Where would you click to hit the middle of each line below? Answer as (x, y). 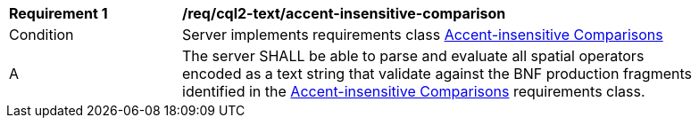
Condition (42, 35)
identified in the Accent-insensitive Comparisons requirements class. (414, 91)
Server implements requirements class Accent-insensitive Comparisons (423, 35)
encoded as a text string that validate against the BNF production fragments (437, 74)
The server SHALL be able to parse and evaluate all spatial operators (413, 56)
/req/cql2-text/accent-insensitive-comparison (344, 13)
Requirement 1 (58, 13)
